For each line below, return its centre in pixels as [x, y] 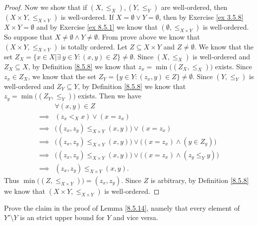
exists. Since [233, 66]
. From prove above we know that [149, 37]
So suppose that [28, 37]
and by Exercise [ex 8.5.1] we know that [97, 27]
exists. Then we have [110, 96]
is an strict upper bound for [62, 217]
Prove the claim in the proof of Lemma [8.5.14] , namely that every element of [122, 207]
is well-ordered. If [87, 17]
